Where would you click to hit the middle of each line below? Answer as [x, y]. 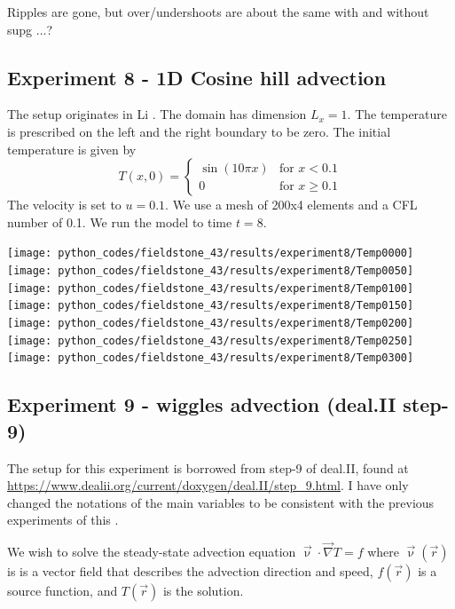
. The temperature [397, 114]
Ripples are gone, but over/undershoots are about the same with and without [218, 12]
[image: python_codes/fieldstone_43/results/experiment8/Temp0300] [211, 358]
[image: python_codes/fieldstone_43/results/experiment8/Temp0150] [211, 306]
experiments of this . [63, 520]
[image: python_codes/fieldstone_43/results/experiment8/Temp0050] [211, 271]
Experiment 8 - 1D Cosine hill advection [197, 77]
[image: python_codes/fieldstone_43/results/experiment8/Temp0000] [211, 253]
